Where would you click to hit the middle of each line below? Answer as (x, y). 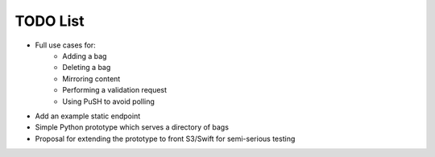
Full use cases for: (65, 45)
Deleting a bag (87, 68)
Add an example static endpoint (88, 116)
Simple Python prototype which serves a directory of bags (132, 127)
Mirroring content (91, 78)
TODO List (50, 21)
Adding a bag (85, 56)
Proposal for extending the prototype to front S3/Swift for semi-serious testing (165, 138)
